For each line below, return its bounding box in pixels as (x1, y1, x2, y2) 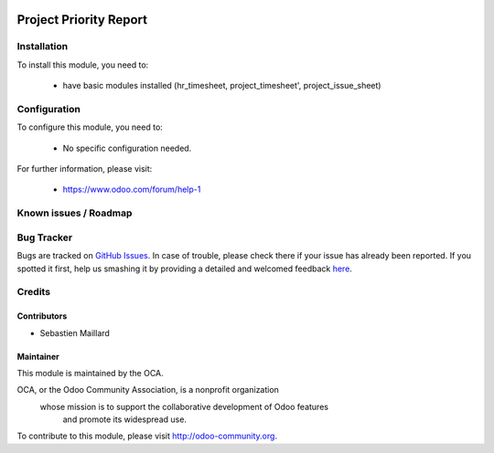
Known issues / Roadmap (16, 206, 133, 219)
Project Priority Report (16, 12, 148, 27)
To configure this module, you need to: (16, 121, 164, 132)
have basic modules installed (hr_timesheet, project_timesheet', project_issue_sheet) (62, 80, 381, 91)
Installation (16, 40, 69, 53)
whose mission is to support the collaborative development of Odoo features (39, 401, 329, 412)
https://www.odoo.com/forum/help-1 (62, 184, 201, 195)
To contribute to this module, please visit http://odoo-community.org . (16, 430, 278, 442)
